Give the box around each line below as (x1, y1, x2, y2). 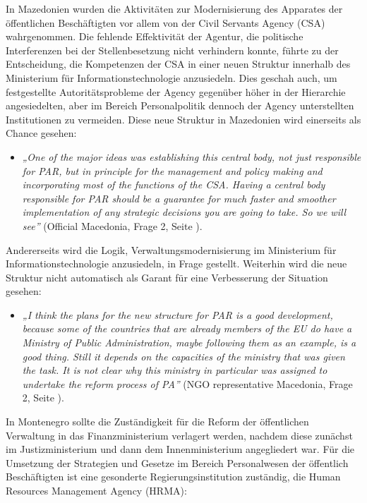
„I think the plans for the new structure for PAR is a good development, (22, 307, 333, 322)
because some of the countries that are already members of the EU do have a (22, 321, 352, 336)
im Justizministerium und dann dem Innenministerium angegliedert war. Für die (6, 442, 355, 456)
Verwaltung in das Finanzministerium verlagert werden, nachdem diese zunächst (6, 428, 353, 442)
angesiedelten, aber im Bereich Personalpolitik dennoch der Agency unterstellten (6, 98, 354, 113)
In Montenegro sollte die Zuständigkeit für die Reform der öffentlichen (6, 414, 309, 429)
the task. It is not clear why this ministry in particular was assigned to (22, 363, 327, 377)
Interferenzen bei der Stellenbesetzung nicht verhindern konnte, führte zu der (6, 42, 339, 57)
